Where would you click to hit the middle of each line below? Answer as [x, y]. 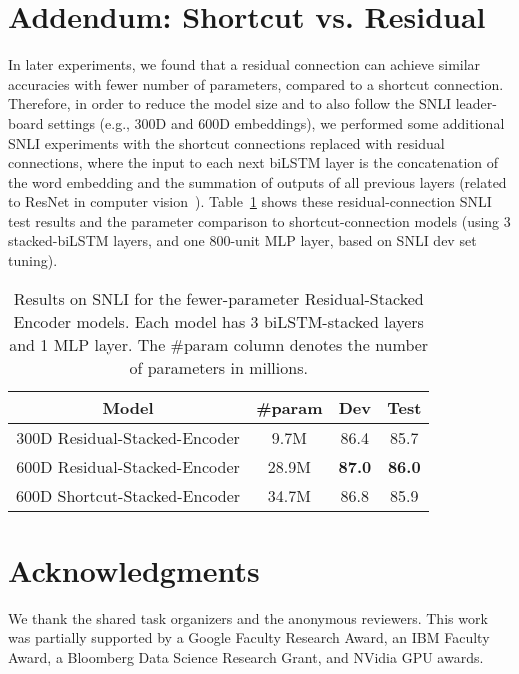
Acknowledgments [134, 569]
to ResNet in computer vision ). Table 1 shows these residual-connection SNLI [250, 201]
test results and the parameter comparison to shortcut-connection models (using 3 [259, 220]
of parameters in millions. [218, 367]
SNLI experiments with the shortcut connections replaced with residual [226, 142]
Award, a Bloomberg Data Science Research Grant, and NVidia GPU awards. [246, 656]
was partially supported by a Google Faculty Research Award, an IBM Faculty [249, 637]
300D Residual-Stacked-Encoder [128, 437]
